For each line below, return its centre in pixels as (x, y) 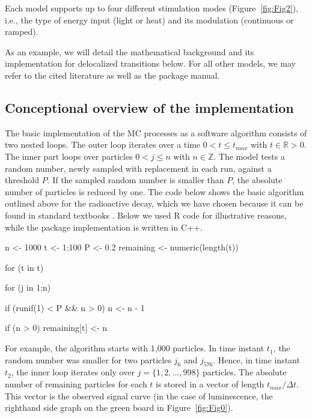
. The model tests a (249, 156)
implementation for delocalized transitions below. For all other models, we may (150, 63)
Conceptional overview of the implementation (149, 107)
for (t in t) (24, 267)
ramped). (22, 32)
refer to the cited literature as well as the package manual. (112, 75)
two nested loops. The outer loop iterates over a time (103, 144)
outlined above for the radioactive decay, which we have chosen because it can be (154, 203)
